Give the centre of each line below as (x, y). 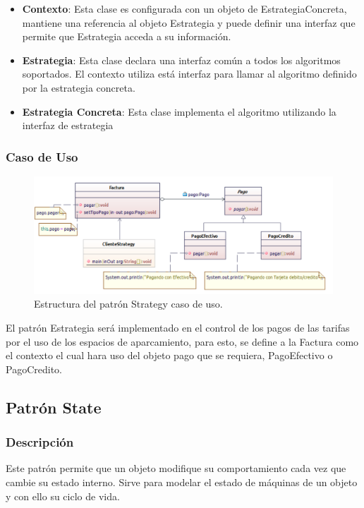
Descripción (40, 442)
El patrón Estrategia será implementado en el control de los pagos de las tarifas (178, 328)
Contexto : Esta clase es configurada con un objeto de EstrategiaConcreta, (184, 8)
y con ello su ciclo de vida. (63, 496)
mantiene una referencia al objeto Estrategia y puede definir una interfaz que (189, 22)
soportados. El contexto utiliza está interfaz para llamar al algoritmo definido (189, 74)
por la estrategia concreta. (79, 87)
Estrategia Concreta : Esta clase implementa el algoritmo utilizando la (179, 111)
